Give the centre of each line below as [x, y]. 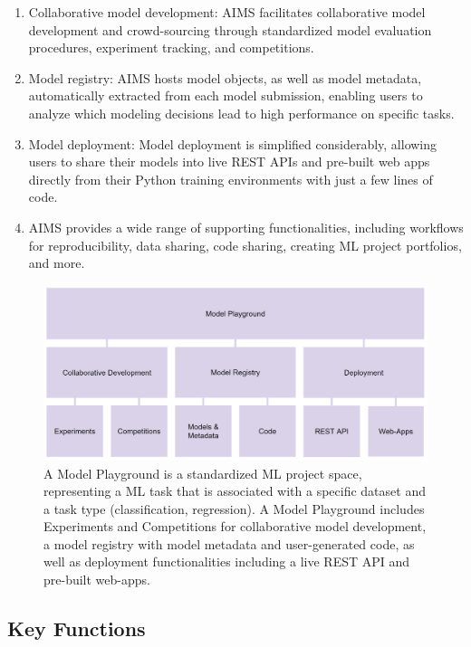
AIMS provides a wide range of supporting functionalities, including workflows [246, 227]
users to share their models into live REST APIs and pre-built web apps [229, 162]
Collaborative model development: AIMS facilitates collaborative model [227, 12]
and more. [57, 263]
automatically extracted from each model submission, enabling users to [226, 95]
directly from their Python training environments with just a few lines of [231, 179]
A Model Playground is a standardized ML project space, [203, 473]
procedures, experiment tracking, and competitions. [171, 48]
